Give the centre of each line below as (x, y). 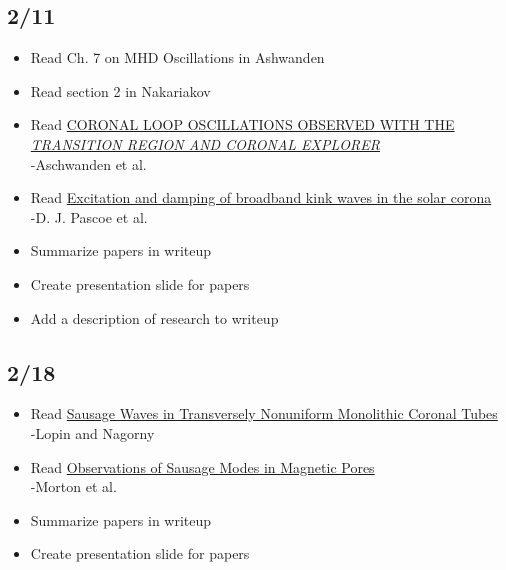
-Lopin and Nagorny (92, 432)
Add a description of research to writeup (154, 317)
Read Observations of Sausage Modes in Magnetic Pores (202, 466)
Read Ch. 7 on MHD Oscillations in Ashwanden (177, 57)
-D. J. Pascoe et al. (89, 216)
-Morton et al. (73, 486)
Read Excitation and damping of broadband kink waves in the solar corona (261, 197)
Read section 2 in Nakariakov (120, 90)
